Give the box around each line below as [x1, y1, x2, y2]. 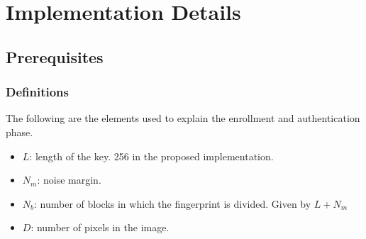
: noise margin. [37, 172, 101, 187]
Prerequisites [6, 45, 104, 67]
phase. [6, 124, 33, 139]
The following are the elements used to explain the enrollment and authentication [6, 111, 360, 126]
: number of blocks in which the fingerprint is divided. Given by [34, 196, 311, 211]
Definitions [6, 83, 69, 101]
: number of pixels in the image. [30, 220, 170, 235]
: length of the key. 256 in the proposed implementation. [29, 148, 274, 163]
